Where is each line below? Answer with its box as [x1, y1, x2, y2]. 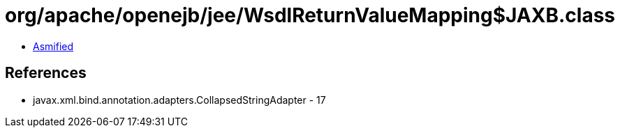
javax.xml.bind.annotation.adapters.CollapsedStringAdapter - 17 [33, 93, 326, 106]
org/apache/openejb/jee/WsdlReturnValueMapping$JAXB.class [5, 3, 616, 27]
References [5, 64, 87, 82]
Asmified [33, 40, 74, 52]
